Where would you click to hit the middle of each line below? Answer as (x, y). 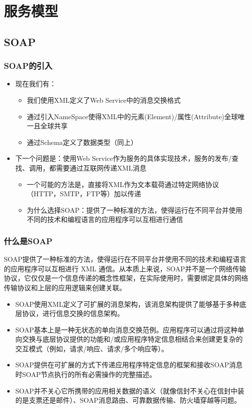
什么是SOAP (28, 241)
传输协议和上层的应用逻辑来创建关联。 (65, 287)
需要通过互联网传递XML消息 (101, 167)
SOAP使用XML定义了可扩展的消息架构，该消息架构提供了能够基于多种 (127, 304)
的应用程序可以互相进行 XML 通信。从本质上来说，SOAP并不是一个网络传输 (125, 268)
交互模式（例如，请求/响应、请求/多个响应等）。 (92, 348)
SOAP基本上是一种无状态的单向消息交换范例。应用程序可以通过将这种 (126, 329)
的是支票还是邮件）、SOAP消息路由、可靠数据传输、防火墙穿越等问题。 (128, 400)
